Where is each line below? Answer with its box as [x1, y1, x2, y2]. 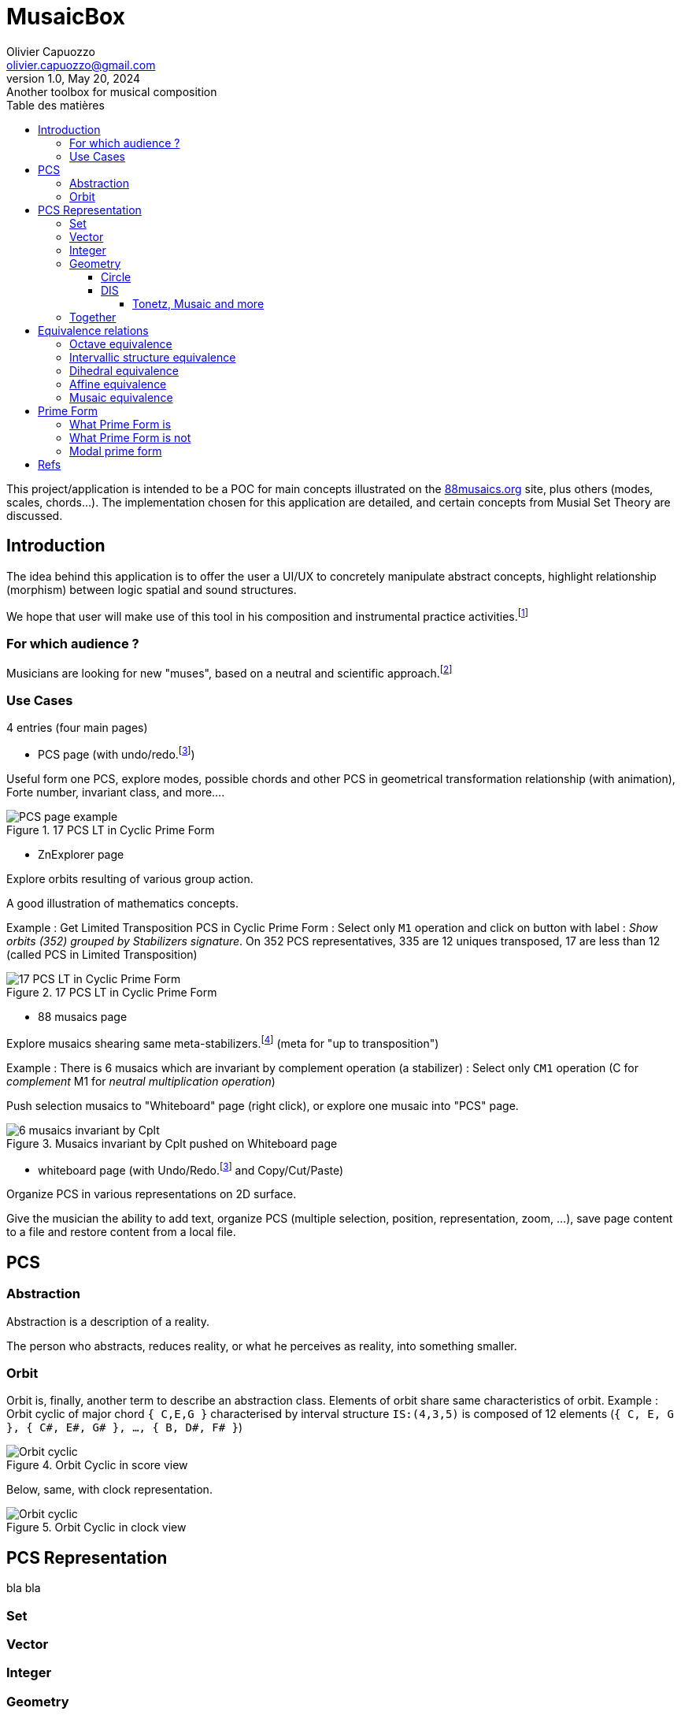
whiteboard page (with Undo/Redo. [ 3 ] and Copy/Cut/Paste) [38, 1160, 344, 1177]
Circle [101, 269, 131, 284]
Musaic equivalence [69, 390, 173, 404]
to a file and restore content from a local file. [6, 1225, 236, 1239]
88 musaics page [38, 1010, 128, 1024]
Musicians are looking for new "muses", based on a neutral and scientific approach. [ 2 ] [6, 664, 453, 680]
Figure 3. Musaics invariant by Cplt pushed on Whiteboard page [6, 1136, 338, 1150]
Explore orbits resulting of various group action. [6, 872, 254, 886]
